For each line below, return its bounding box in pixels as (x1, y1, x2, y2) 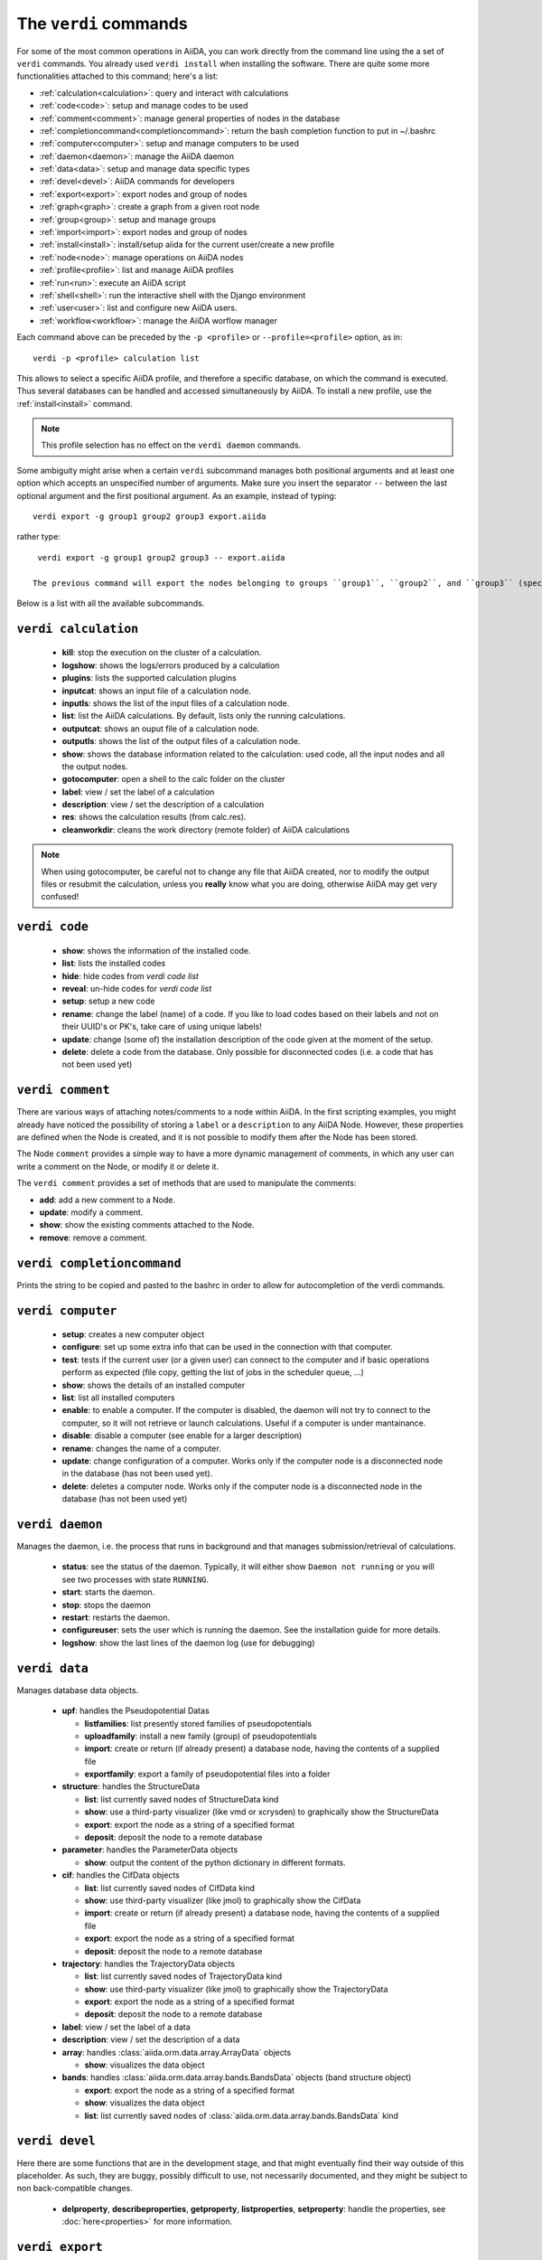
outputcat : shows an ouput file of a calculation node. (61, 723, 260, 734)
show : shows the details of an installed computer (61, 1380, 246, 1390)
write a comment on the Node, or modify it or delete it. (16, 1161, 220, 1172)
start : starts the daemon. (61, 1587, 155, 1597)
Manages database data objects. (16, 1684, 139, 1695)
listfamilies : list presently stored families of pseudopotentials (84, 1718, 312, 1728)
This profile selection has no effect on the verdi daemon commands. (41, 439, 302, 451)
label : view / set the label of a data (61, 2021, 192, 2032)
